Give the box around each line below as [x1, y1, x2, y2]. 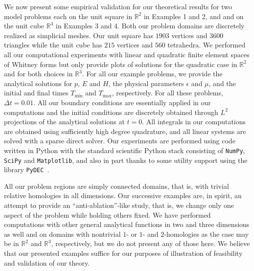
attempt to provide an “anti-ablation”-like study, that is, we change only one [4, 200, 234, 210]
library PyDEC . [4, 164, 49, 175]
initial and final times [4, 88, 69, 98]
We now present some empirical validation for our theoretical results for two [4, 1, 232, 11]
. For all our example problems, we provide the [82, 68, 223, 79]
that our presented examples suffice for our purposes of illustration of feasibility [4, 248, 243, 258]
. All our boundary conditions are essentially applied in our [33, 97, 211, 107]
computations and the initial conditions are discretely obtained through [4, 107, 218, 117]
